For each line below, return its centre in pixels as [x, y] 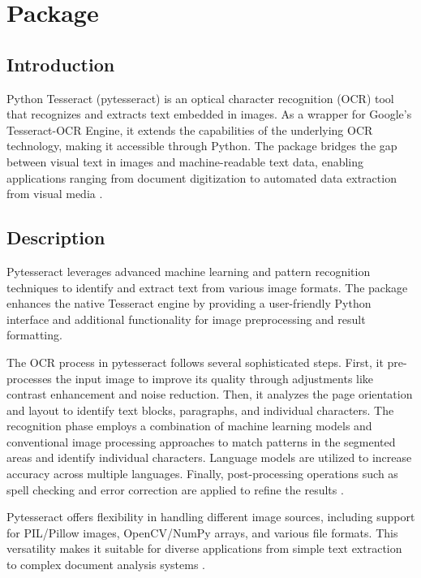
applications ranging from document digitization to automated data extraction [202, 177]
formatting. [34, 335]
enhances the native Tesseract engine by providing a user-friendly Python [189, 303]
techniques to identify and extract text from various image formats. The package [207, 287]
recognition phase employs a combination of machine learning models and [189, 426]
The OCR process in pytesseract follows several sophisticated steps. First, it [195, 362]
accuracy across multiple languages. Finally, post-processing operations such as [202, 474]
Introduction [61, 64]
